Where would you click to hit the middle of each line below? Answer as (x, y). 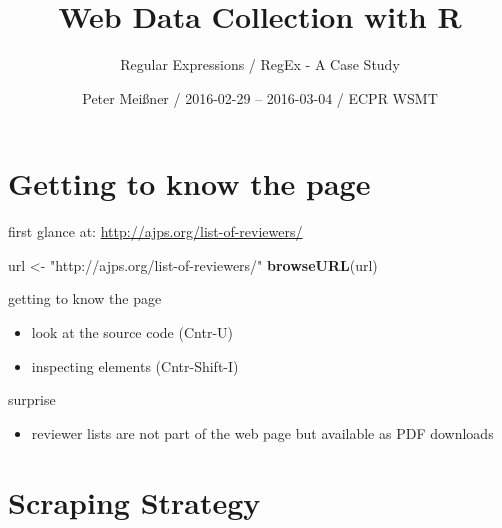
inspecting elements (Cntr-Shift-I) (135, 365)
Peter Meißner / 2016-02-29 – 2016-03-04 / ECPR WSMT (260, 97)
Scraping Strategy (134, 501)
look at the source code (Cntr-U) (132, 332)
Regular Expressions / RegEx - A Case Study (260, 64)
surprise (32, 399)
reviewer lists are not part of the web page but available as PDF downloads (262, 432)
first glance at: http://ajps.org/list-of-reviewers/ (155, 231)
